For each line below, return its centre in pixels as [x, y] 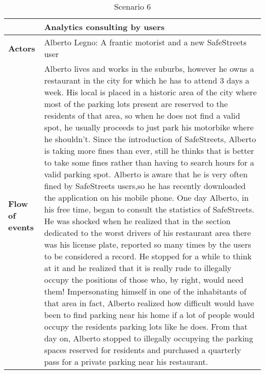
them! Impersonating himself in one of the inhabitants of [145, 291]
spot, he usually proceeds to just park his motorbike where [149, 127]
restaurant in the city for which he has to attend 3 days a [147, 80]
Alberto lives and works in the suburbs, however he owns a [149, 69]
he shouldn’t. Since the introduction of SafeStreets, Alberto [150, 139]
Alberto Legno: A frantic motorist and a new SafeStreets [145, 42]
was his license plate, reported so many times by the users [148, 244]
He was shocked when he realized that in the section [137, 221]
